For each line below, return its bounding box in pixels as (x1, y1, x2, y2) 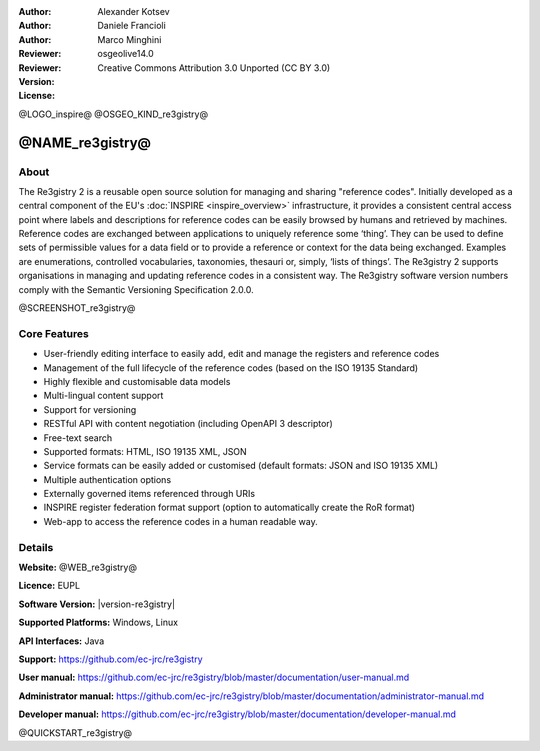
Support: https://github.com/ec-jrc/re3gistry (18, 653, 204, 665)
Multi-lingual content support (43, 390, 164, 402)
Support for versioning (43, 403, 137, 415)
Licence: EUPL (18, 580, 80, 592)
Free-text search (43, 431, 113, 444)
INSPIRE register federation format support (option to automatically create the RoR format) (43, 501, 415, 514)
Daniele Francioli (97, 20, 167, 32)
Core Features (18, 326, 89, 340)
